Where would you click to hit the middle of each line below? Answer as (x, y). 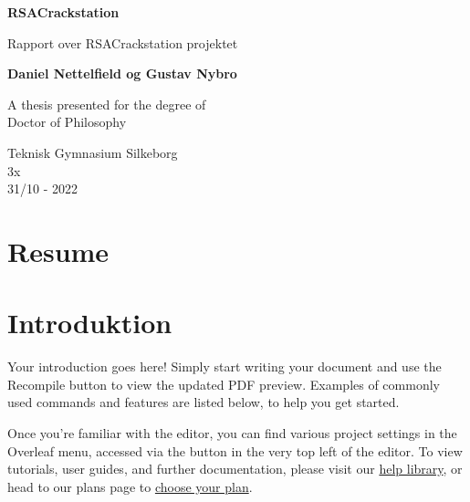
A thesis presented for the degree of (107, 104)
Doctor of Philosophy (67, 122)
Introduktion (90, 323)
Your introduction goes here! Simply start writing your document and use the (225, 366)
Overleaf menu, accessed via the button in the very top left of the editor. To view (235, 450)
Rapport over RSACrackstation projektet (123, 42)
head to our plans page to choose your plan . (130, 486)
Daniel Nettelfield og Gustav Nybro (122, 73)
